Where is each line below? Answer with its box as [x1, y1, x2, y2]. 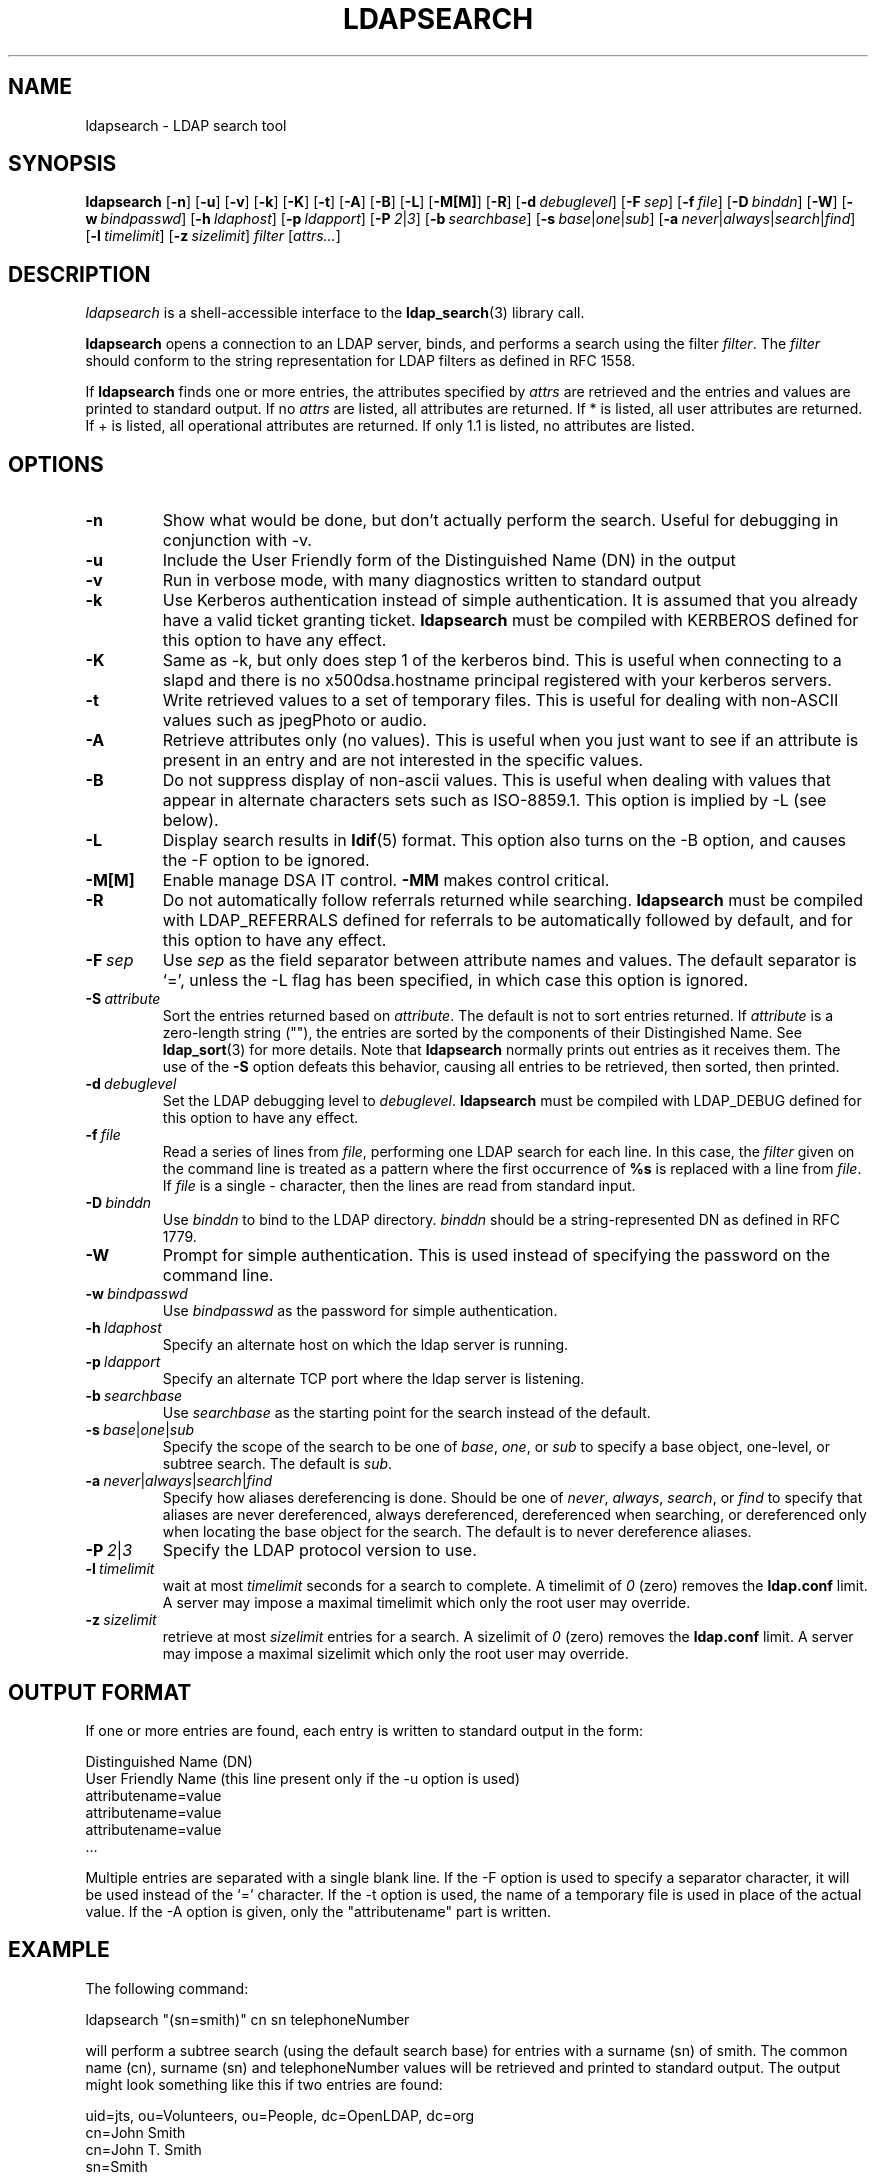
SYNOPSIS [8, 151, 117, 177]
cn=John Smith [85, 2123, 186, 2141]
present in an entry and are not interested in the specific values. [162, 750, 644, 771]
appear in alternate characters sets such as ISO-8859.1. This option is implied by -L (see [162, 790, 827, 811]
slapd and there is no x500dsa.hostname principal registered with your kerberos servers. [162, 670, 832, 691]
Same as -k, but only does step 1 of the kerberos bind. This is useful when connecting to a [162, 650, 842, 671]
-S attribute [85, 990, 161, 1008]
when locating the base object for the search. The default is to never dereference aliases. [162, 1523, 752, 1541]
